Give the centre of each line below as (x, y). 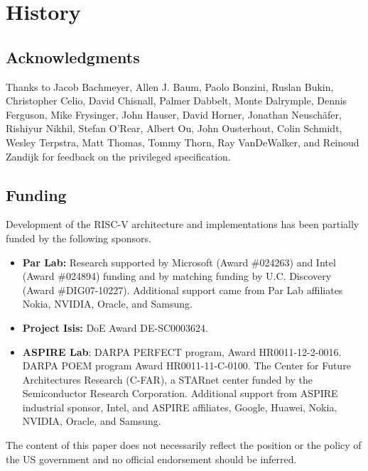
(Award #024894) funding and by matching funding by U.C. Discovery (177, 276)
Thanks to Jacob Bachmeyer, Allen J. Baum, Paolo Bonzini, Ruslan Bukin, (170, 86)
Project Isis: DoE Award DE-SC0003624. (115, 327)
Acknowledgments (73, 56)
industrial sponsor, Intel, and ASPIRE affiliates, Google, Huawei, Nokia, (180, 407)
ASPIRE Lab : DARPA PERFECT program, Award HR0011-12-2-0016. (182, 351)
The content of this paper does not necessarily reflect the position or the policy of (184, 445)
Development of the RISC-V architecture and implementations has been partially (183, 224)
